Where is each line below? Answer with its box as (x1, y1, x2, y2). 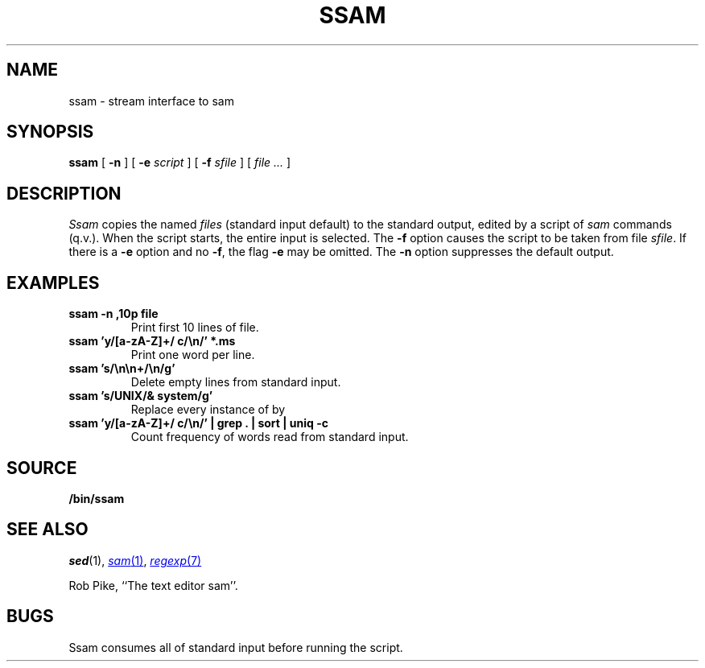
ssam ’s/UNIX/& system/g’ (68, 389, 213, 403)
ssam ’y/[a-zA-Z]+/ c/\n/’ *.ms (68, 334, 236, 348)
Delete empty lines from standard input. (130, 375, 341, 390)
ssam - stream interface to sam (68, 93, 234, 108)
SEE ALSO (6, 519, 89, 540)
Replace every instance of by (130, 402, 286, 417)
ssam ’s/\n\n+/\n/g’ (68, 361, 175, 376)
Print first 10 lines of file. (130, 320, 259, 335)
